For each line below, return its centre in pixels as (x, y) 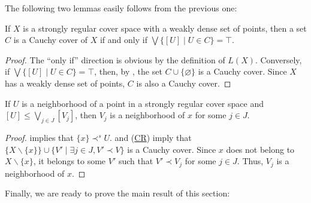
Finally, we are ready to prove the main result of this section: (117, 193)
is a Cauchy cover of (51, 40)
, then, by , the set (128, 71)
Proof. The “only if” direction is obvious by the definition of (115, 59)
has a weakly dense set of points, (65, 83)
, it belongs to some (70, 161)
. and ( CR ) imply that (151, 137)
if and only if (123, 40)
